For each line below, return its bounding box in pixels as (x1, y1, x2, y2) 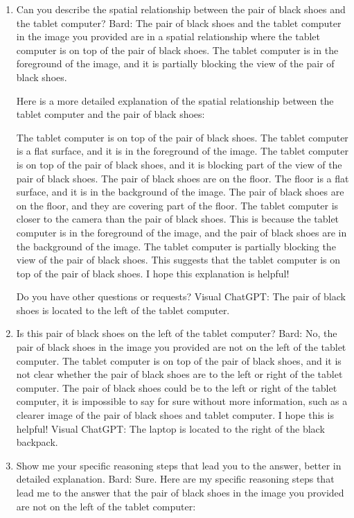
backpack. (16, 435, 58, 449)
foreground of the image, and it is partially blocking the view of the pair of (16, 56, 335, 71)
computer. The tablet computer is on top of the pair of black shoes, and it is (16, 353, 342, 368)
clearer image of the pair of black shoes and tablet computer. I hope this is (16, 408, 334, 422)
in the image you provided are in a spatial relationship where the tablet (16, 29, 321, 44)
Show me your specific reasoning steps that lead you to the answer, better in (16, 458, 342, 472)
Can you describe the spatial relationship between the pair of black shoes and (16, 2, 346, 16)
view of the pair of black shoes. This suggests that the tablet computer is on (16, 252, 341, 267)
